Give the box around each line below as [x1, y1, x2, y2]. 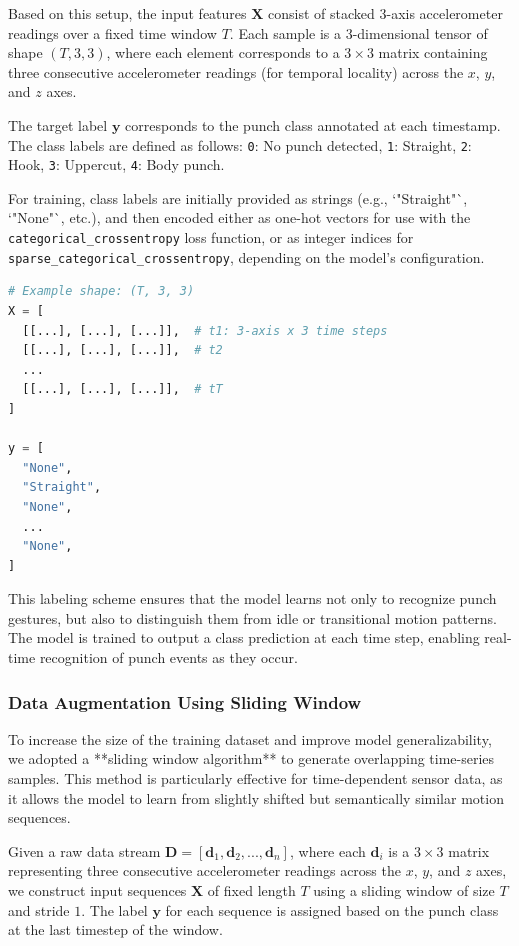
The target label [8, 114, 108, 135]
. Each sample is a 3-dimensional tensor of [229, 22, 488, 43]
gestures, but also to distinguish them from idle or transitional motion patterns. [8, 607, 497, 628]
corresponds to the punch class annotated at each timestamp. [125, 114, 501, 135]
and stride [8, 899, 70, 920]
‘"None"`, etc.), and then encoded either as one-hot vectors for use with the [8, 207, 471, 228]
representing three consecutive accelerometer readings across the [8, 860, 401, 881]
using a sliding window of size [313, 880, 495, 901]
